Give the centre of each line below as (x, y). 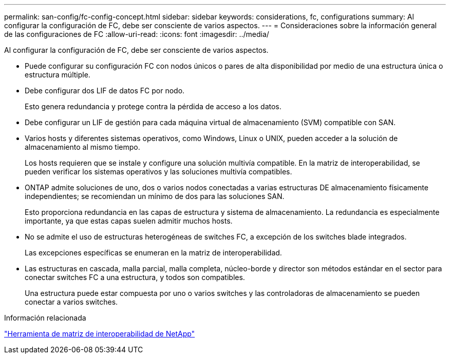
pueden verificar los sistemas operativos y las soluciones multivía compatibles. (158, 172)
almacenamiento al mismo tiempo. (82, 147)
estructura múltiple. (58, 75)
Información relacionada (45, 318)
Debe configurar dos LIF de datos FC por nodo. (105, 91)
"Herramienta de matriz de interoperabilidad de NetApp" (100, 334)
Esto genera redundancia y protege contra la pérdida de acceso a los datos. (153, 106)
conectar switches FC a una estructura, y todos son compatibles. (135, 277)
